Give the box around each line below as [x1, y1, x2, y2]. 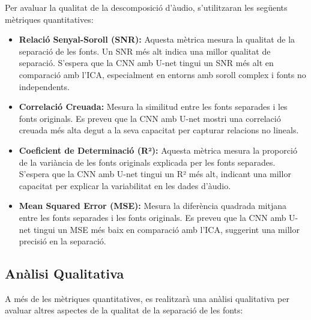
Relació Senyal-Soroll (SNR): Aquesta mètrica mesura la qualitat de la [19, 33, 295, 46]
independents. [19, 80, 70, 92]
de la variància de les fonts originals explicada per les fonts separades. [19, 155, 276, 168]
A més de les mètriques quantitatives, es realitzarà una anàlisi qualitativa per [5, 292, 289, 304]
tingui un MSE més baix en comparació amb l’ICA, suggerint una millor [33, 223, 300, 235]
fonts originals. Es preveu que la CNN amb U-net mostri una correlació [19, 112, 281, 124]
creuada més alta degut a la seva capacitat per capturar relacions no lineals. [19, 124, 299, 136]
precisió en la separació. [19, 235, 106, 247]
